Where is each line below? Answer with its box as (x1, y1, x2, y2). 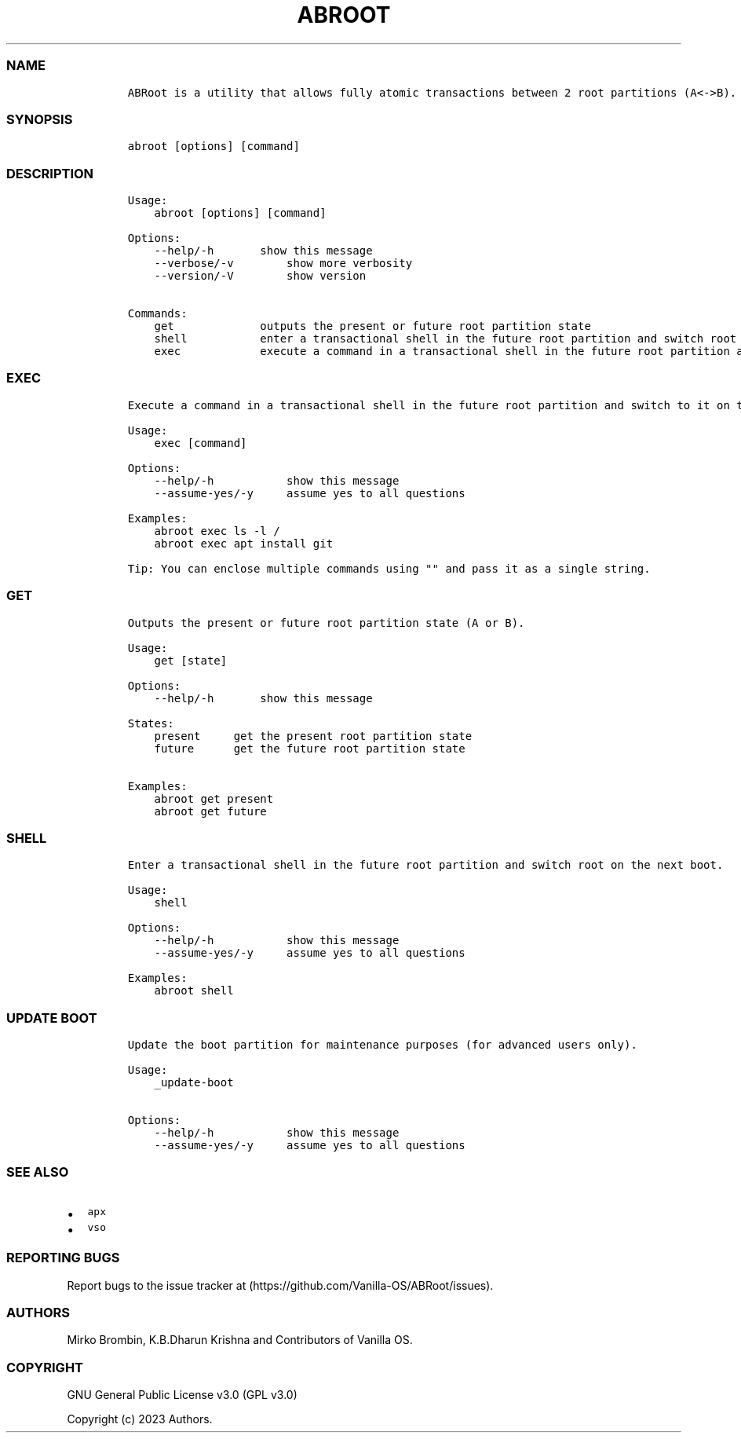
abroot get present (154, 792, 274, 805)
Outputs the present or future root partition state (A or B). (127, 616, 525, 629)
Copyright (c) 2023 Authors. (67, 1412, 213, 1426)
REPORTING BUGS (6, 1250, 120, 1266)
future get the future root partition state (154, 741, 465, 755)
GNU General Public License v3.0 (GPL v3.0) (67, 1388, 297, 1401)
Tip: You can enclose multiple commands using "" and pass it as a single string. (127, 562, 651, 575)
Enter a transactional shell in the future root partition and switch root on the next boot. (127, 859, 724, 872)
